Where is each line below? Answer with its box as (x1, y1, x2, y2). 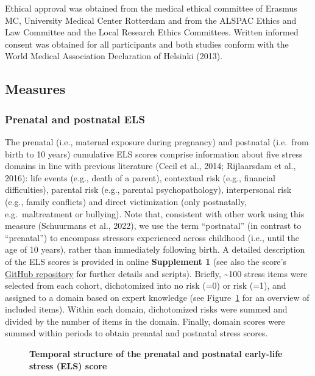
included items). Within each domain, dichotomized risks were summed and (5, 303, 288, 316)
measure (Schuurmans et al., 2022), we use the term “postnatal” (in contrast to (5, 219, 302, 232)
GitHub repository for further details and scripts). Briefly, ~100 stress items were (5, 267, 308, 280)
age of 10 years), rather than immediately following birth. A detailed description (5, 243, 305, 256)
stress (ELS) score (29, 359, 107, 372)
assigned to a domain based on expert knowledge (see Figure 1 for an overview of (5, 291, 310, 303)
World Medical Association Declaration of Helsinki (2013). (5, 49, 223, 62)
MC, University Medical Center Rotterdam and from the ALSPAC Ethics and (5, 13, 297, 26)
